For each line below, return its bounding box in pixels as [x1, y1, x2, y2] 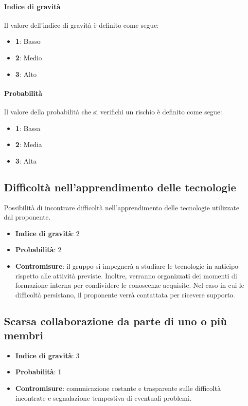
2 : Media [15, 139, 42, 149]
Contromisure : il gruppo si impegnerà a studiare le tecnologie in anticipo [15, 260, 239, 271]
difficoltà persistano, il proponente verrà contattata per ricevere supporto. [15, 289, 235, 299]
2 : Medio [15, 52, 42, 62]
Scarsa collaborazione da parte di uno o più [4, 313, 227, 328]
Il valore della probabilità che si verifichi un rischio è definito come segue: [4, 106, 222, 116]
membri [4, 328, 43, 343]
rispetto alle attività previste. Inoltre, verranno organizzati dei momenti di [15, 270, 237, 280]
